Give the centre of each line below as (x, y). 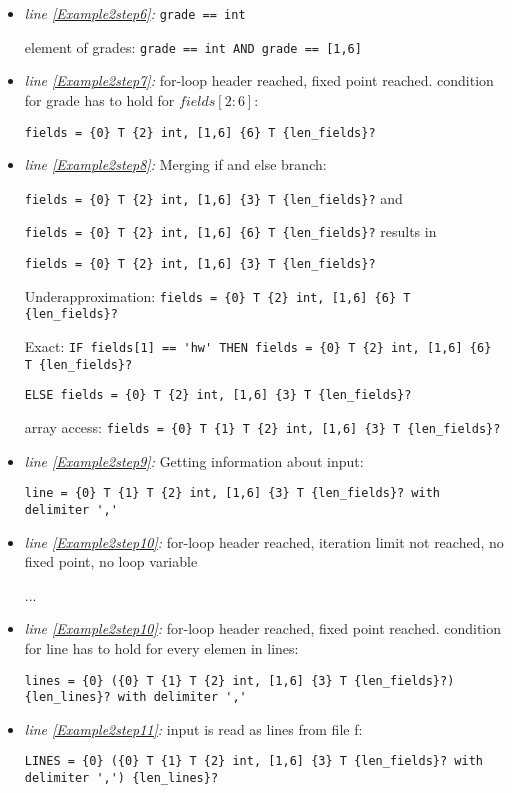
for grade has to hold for (99, 99)
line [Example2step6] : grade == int (135, 13)
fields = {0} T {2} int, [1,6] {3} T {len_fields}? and (213, 197)
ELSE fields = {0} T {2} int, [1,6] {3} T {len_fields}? (218, 395)
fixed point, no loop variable (111, 561)
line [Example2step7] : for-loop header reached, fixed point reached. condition (259, 80)
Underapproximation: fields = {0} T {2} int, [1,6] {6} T (217, 295)
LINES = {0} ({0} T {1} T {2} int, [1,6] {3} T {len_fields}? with (253, 761)
